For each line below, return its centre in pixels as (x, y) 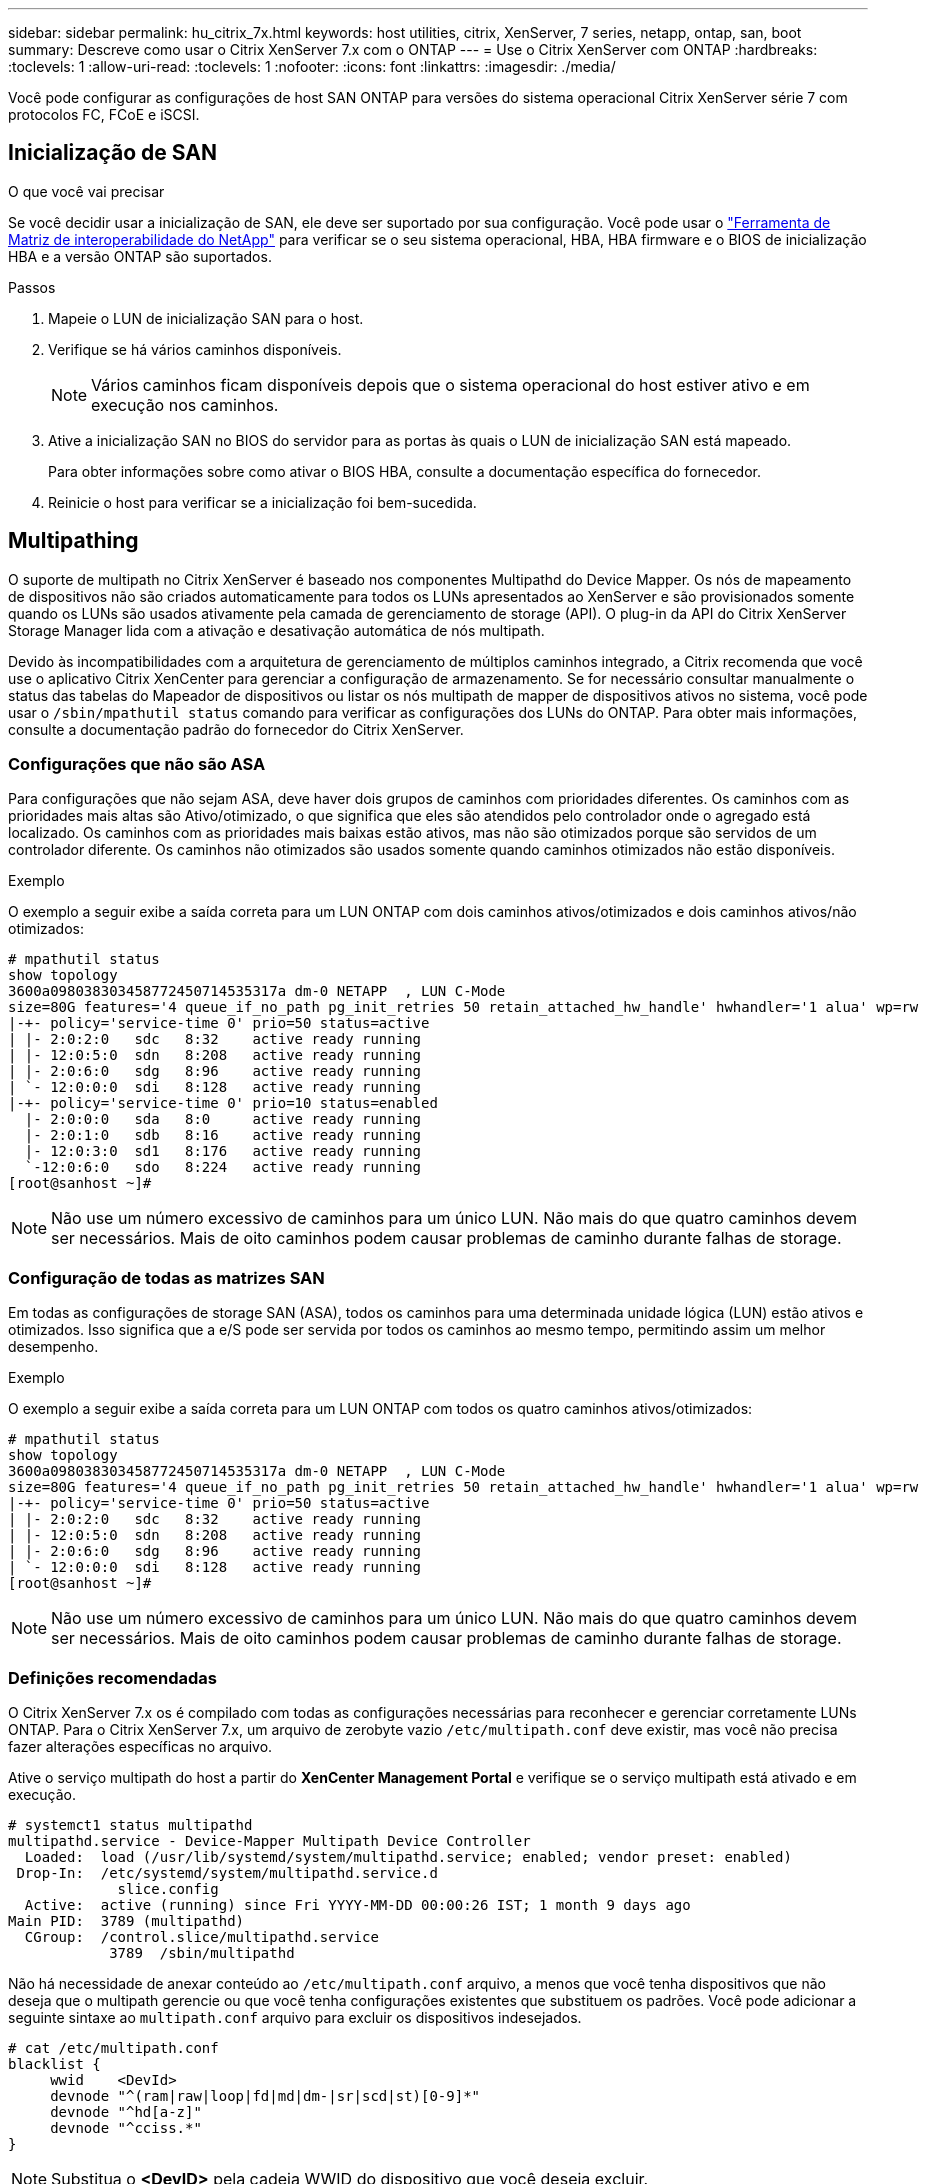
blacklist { (54, 2063)
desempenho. (53, 1347)
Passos (32, 287)
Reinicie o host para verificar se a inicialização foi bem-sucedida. (262, 502)
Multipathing (73, 541)
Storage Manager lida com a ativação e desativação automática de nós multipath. (276, 630)
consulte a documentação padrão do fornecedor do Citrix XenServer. (236, 729)
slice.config (168, 1888)
